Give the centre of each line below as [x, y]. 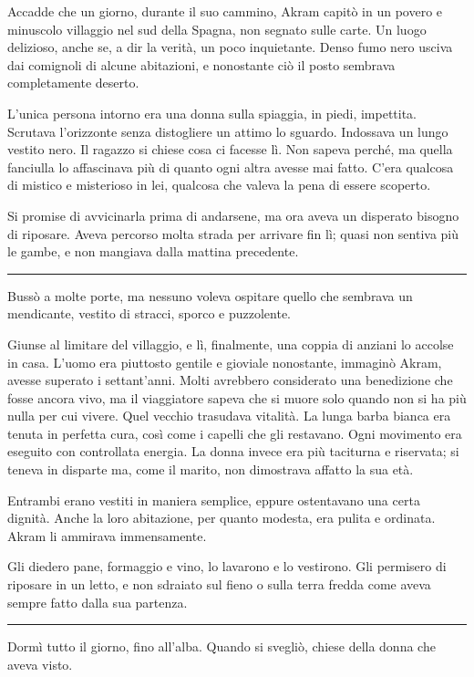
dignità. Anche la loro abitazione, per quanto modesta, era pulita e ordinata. [222, 518]
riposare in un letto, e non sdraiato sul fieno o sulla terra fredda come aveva [219, 584]
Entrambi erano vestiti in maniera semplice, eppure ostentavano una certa [214, 500]
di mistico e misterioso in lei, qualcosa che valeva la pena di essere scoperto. [219, 185]
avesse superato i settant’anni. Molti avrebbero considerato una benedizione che [230, 380]
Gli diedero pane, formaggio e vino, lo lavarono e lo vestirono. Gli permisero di [227, 566]
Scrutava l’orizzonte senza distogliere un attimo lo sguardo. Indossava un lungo [228, 131]
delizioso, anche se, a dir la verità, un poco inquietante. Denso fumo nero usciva [230, 47]
